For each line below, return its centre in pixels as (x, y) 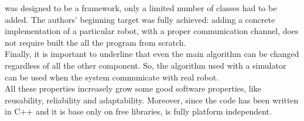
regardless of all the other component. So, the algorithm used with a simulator (146, 65)
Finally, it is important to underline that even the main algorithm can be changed (152, 54)
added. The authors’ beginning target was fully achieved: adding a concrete (140, 19)
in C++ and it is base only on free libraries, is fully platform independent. (138, 111)
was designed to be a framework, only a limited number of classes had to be (141, 8)
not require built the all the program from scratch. (95, 42)
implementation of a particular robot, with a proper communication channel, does (152, 31)
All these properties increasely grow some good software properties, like (133, 88)
